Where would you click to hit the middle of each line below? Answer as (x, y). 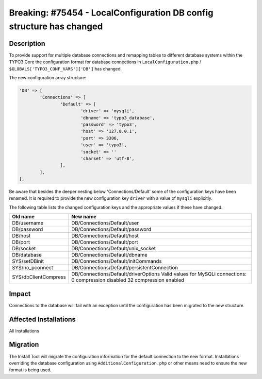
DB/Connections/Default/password (111, 229)
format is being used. (30, 370)
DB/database (27, 255)
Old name (23, 217)
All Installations (24, 331)
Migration (24, 345)
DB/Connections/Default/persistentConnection (124, 268)
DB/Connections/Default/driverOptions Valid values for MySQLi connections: (159, 274)
